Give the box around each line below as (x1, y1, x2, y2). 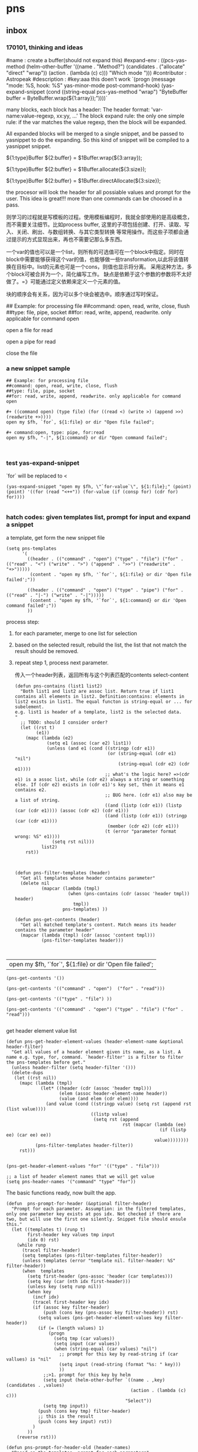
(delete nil (20, 880, 50, 886)
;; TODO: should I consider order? (20, 719, 108, 725)
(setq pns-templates (6, 545, 57, 552)
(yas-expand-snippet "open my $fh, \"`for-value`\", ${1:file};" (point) (6, 484, 192, 490)
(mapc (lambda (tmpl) (19, 1080, 73, 1086)
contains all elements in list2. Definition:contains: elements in (14, 693, 184, 699)
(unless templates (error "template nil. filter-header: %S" (21, 1257, 176, 1263)
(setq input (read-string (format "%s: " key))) (59, 1361, 181, 1367)
